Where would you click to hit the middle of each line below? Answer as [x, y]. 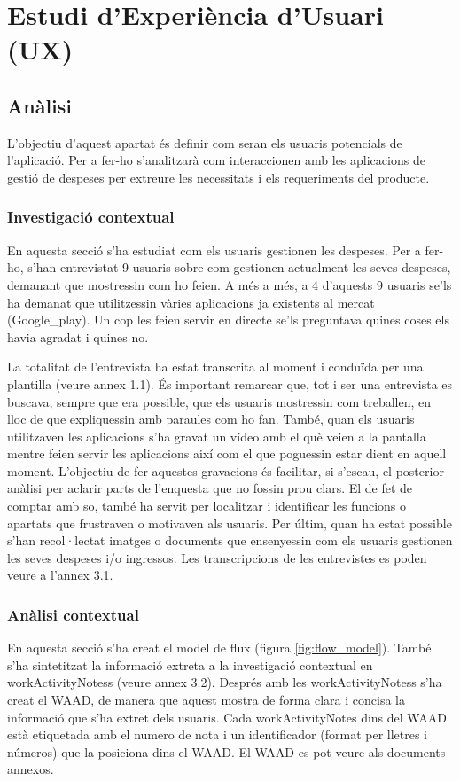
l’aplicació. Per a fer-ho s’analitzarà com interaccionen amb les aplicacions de [216, 160]
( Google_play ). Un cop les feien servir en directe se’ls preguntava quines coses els [228, 320]
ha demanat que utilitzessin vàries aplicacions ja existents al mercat [191, 302]
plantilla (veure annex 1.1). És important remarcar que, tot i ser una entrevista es [230, 383]
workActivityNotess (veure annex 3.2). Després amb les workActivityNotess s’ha [225, 682]
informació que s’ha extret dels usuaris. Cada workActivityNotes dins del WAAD [227, 717]
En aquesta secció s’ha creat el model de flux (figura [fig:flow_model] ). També [219, 648]
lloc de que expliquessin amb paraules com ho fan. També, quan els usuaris [211, 419]
